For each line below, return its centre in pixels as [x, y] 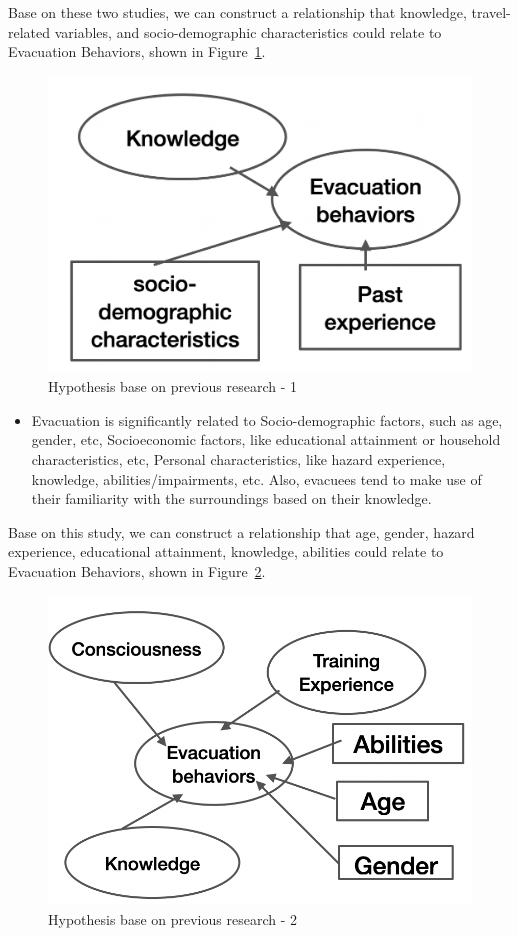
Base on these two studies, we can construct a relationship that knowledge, [237, 12]
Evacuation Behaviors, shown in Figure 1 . [137, 51]
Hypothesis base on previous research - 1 [172, 386]
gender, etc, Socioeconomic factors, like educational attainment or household [266, 439]
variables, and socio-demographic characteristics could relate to [248, 31]
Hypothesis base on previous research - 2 [172, 918]
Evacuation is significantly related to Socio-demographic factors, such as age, [267, 419]
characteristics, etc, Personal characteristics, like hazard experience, [238, 459]
